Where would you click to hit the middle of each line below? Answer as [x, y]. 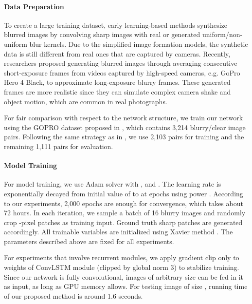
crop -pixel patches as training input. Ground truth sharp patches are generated [123, 222]
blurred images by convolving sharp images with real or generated [102, 34]
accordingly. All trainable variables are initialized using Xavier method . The [118, 232]
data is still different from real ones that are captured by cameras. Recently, [117, 53]
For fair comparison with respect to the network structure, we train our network [124, 118]
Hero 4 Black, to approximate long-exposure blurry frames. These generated [117, 82]
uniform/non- [223, 34]
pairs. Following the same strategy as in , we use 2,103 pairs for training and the [124, 137]
